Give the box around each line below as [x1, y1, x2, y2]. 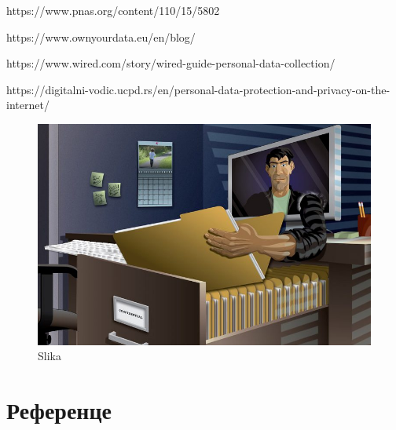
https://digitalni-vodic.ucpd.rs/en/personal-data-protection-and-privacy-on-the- [6, 81, 390, 97]
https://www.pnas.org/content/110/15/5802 [6, 2, 220, 18]
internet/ [6, 97, 49, 113]
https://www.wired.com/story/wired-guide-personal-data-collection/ [6, 55, 335, 71]
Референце [6, 393, 112, 425]
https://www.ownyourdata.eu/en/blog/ [6, 28, 196, 45]
